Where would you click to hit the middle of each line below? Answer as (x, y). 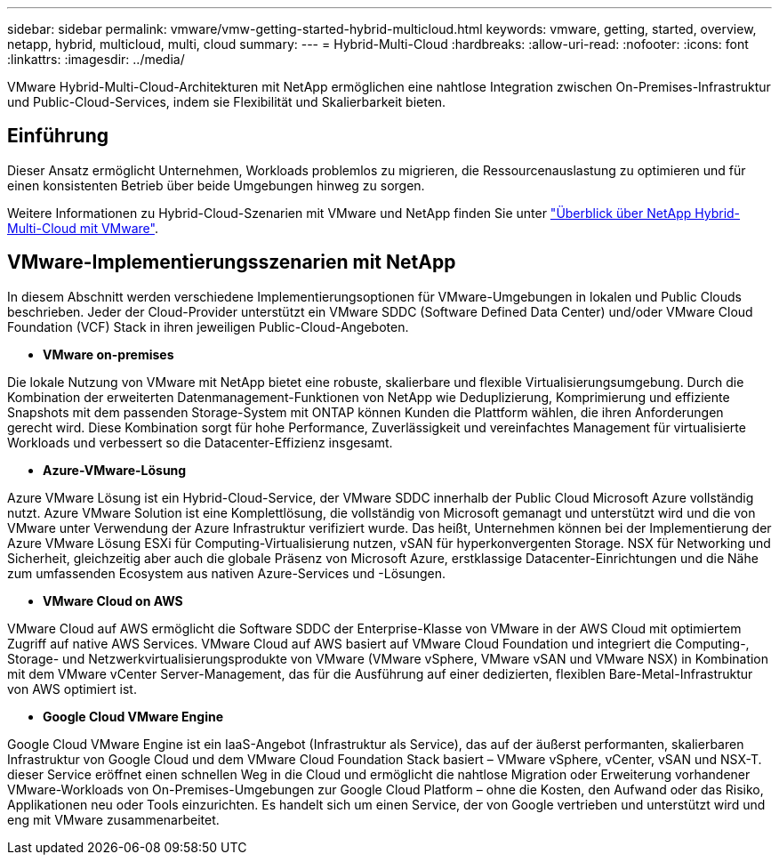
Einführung (58, 136)
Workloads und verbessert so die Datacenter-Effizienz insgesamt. (200, 442)
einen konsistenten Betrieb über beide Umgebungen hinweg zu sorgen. (216, 185)
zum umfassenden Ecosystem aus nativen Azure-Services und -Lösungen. (227, 573)
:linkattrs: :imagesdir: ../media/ (96, 59)
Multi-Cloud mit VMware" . (83, 228)
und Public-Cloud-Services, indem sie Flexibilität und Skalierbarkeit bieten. (227, 102)
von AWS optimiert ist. (72, 689)
